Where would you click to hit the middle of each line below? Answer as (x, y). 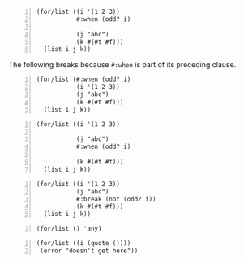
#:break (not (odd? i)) (116, 199)
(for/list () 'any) (69, 229)
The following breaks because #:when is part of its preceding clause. (122, 65)
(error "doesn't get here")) (89, 251)
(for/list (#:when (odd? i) (83, 80)
